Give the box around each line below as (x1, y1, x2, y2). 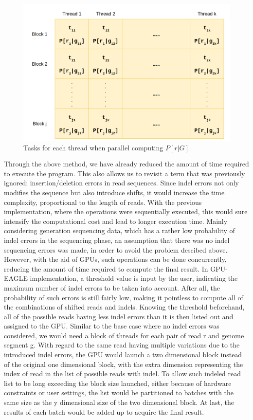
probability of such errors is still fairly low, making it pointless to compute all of (4, 292, 243, 302)
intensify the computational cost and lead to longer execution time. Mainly (4, 216, 228, 226)
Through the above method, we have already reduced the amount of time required (4, 159, 249, 169)
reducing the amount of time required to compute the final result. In (4, 263, 208, 274)
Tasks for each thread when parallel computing (23, 142, 163, 152)
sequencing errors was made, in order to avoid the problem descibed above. (4, 244, 228, 255)
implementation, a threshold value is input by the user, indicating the (30, 273, 238, 283)
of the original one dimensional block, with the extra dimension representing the (4, 359, 243, 369)
